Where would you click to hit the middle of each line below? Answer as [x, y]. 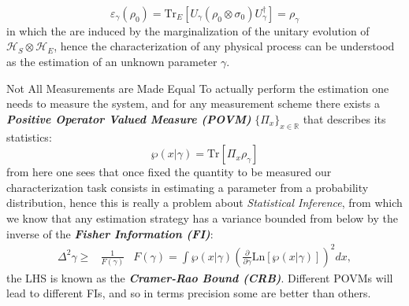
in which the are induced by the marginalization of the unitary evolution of [188, 30]
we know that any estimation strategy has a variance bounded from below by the [202, 218]
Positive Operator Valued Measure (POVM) [129, 118]
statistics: [29, 136]
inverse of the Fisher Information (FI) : [110, 233]
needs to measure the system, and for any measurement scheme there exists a [193, 103]
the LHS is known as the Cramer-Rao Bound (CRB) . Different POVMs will [200, 277]
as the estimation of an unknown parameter [112, 61]
